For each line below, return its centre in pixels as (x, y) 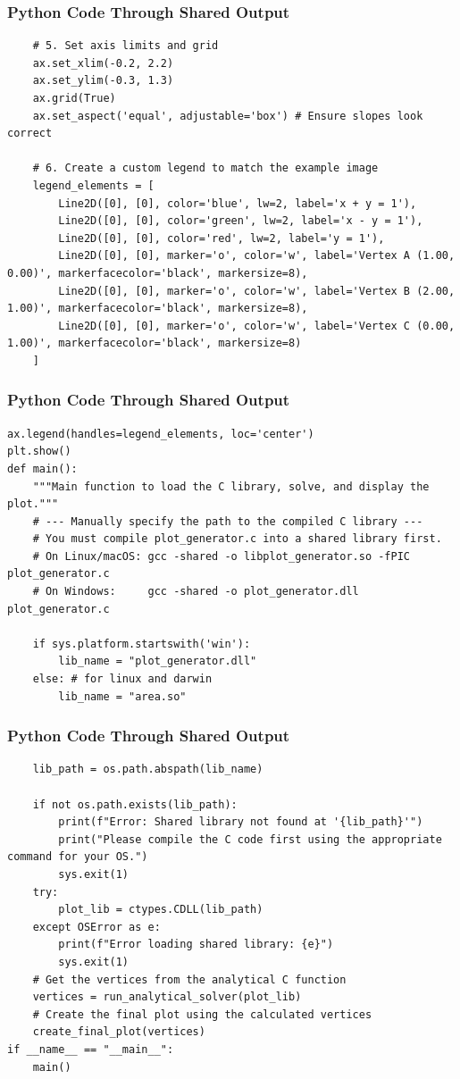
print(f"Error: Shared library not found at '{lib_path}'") (241, 822)
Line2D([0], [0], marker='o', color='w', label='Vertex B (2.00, (257, 291)
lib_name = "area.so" (122, 696)
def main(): (42, 468)
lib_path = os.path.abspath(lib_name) (148, 770)
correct (30, 134)
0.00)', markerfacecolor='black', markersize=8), (158, 273)
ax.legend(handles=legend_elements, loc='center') (161, 434)
